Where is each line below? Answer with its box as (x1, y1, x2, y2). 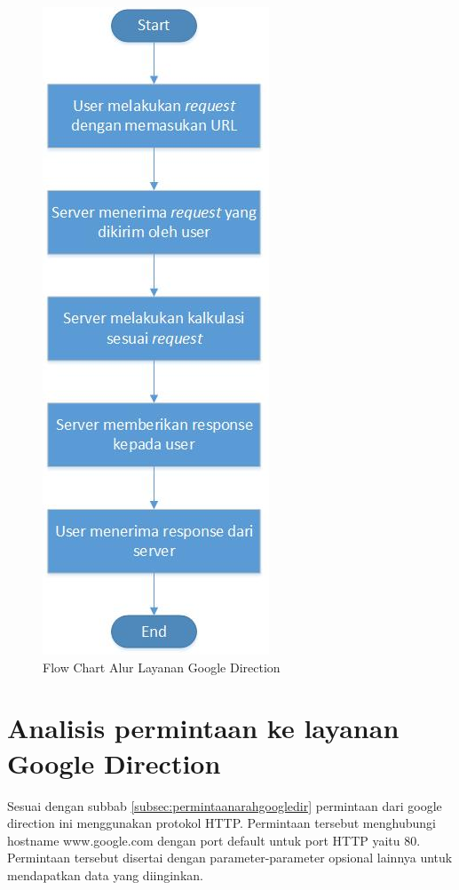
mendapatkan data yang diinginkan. (7, 865, 203, 884)
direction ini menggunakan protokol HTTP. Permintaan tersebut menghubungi (7, 814, 436, 832)
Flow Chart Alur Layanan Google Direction (43, 657, 281, 676)
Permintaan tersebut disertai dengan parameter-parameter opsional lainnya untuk (7, 848, 453, 867)
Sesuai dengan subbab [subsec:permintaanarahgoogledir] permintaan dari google (7, 796, 442, 815)
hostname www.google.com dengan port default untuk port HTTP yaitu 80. (7, 830, 421, 849)
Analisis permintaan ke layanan (7, 710, 400, 746)
